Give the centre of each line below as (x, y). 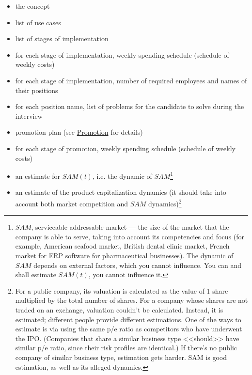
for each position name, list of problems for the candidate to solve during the (130, 106)
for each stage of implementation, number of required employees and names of (131, 80)
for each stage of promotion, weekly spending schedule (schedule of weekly (125, 148)
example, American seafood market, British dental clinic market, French (122, 246)
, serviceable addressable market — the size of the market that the (130, 227)
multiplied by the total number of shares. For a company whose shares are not (132, 300)
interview (29, 116)
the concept (32, 6)
